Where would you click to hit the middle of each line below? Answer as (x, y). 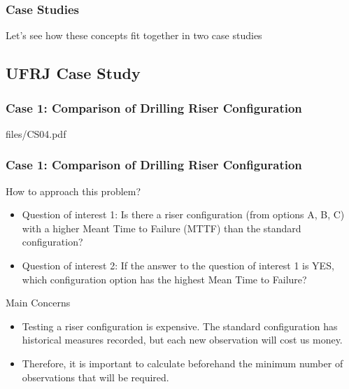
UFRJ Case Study (73, 73)
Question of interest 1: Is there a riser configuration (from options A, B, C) (183, 214)
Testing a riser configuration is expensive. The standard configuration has (180, 326)
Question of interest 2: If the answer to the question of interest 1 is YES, (178, 265)
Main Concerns (38, 303)
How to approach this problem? (73, 191)
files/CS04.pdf (36, 133)
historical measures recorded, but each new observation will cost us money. (182, 340)
